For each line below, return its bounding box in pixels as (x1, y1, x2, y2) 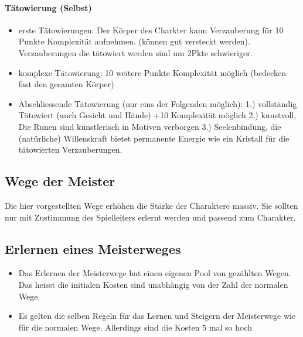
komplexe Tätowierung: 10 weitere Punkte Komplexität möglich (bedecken (18, 66, 286, 78)
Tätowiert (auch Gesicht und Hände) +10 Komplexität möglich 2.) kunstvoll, (18, 109, 297, 121)
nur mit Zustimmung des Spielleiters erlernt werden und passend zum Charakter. (5, 211, 296, 223)
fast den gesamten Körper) (18, 78, 114, 90)
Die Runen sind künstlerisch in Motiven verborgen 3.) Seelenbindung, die (18, 120, 281, 132)
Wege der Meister (5, 172, 115, 190)
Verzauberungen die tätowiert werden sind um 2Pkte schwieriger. (18, 46, 253, 59)
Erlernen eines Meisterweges (5, 239, 181, 257)
